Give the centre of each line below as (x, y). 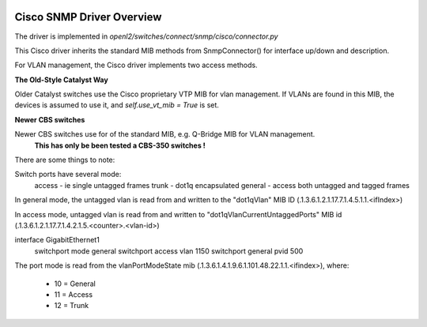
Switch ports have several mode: (68, 175)
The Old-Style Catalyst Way (61, 80)
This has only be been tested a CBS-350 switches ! (120, 145)
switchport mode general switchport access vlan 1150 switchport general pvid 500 (169, 251)
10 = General (75, 284)
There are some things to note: (65, 160)
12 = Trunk (72, 306)
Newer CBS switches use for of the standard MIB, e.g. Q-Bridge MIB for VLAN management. (165, 134)
